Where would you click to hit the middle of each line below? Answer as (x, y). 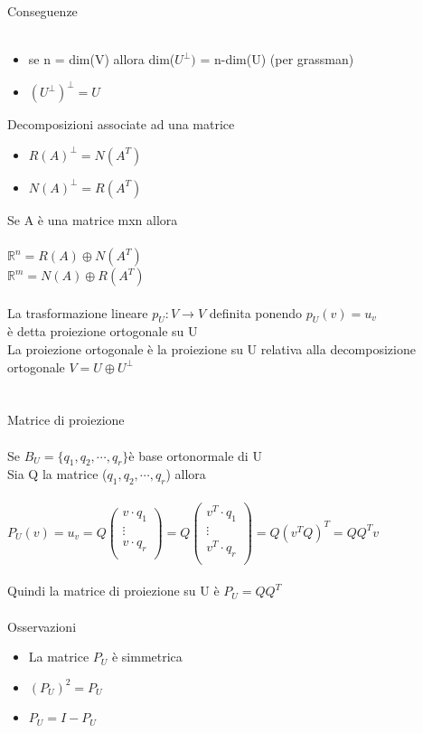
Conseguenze (42, 11)
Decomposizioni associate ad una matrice (121, 124)
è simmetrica (147, 657)
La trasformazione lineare (78, 312)
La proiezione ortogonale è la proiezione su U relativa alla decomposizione (211, 349)
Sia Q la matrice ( (57, 474)
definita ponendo (256, 312)
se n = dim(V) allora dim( (102, 59)
